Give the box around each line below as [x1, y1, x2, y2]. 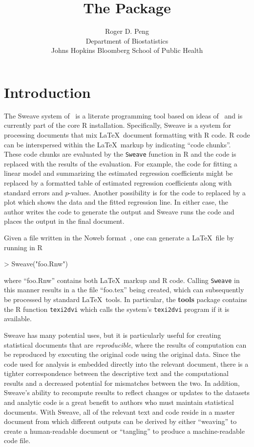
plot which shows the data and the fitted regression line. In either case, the [4, 197, 228, 207]
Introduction [4, 82, 91, 102]
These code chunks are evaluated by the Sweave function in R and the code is [4, 149, 236, 159]
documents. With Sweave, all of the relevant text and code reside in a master [4, 406, 235, 417]
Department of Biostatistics [85, 35, 169, 46]
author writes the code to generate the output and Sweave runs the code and [4, 206, 234, 216]
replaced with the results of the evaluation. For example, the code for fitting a [4, 158, 237, 168]
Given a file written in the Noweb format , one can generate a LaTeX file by [4, 233, 234, 243]
